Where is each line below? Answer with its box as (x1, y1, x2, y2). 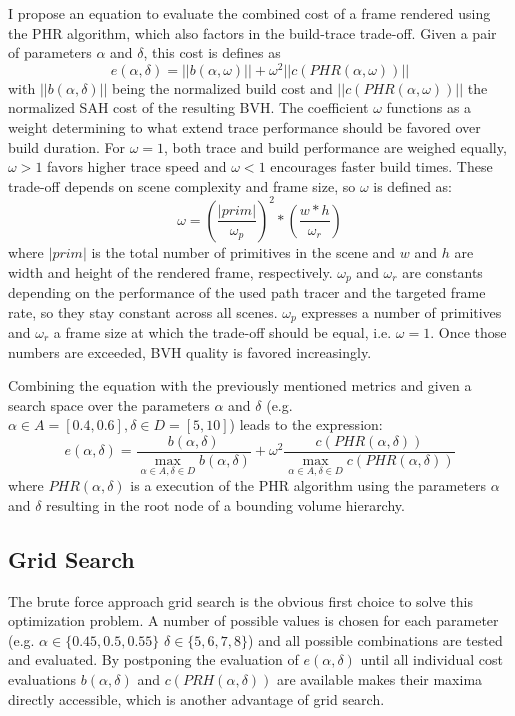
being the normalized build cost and (112, 77, 333, 98)
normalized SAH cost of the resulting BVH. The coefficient (8, 97, 369, 118)
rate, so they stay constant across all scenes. (8, 301, 278, 322)
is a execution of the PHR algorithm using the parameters (130, 475, 487, 496)
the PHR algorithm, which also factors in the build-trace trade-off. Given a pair (8, 22, 497, 43)
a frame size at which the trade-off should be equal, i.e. (53, 322, 392, 343)
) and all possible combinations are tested (248, 629, 503, 650)
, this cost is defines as (143, 42, 281, 63)
